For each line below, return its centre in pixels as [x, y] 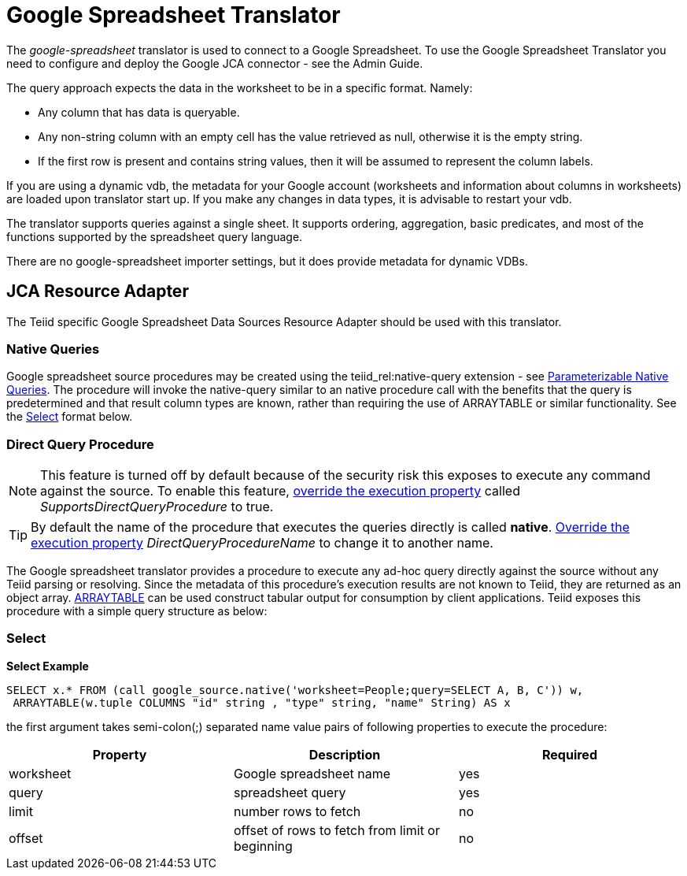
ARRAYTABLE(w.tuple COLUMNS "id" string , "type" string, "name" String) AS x [262, 702]
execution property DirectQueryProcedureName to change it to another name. [262, 543]
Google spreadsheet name [312, 773]
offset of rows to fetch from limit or [336, 830]
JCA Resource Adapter [98, 291]
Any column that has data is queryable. [139, 112]
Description [345, 754]
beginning [263, 846]
